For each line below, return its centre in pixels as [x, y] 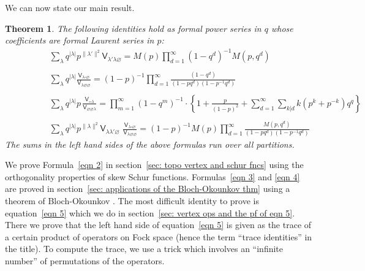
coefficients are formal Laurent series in [80, 40]
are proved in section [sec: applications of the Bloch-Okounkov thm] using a [148, 189]
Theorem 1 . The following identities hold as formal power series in [133, 28]
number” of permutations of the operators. [85, 260]
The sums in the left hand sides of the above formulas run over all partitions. [150, 144]
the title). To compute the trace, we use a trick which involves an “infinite [144, 249]
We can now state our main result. [70, 7]
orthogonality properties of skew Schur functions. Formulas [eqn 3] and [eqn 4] [152, 176]
